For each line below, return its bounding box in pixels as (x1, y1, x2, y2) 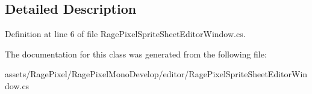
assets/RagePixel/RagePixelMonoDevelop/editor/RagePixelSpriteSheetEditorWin (5, 68, 308, 80)
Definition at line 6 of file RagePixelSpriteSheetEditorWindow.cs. (5, 28, 246, 40)
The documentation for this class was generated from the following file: (5, 47, 267, 60)
